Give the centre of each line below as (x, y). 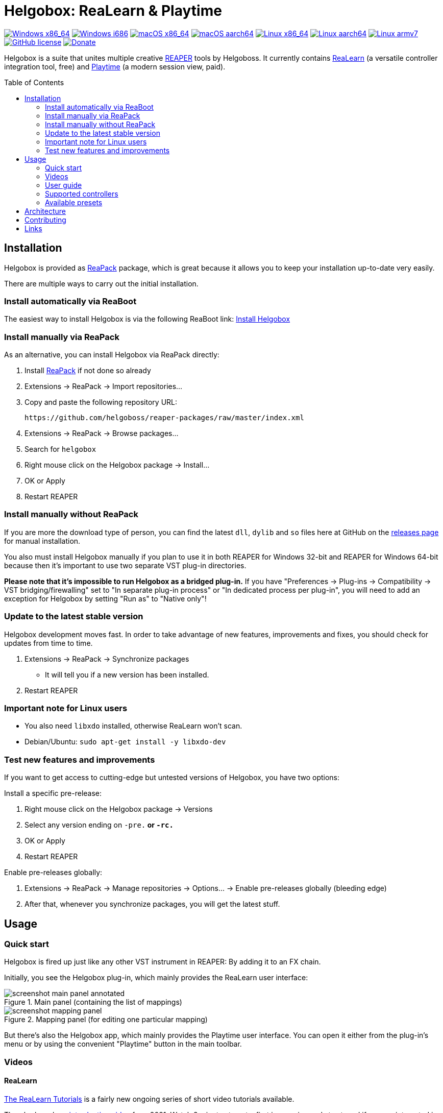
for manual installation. (42, 541)
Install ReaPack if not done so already (88, 371)
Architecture (45, 211)
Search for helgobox (60, 449)
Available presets (74, 202)
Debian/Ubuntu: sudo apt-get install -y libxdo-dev (125, 742)
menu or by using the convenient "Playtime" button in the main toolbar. (123, 1044)
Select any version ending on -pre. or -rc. (99, 825)
